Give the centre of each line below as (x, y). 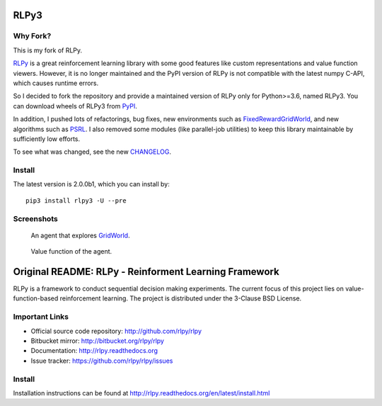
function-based (36, 298)
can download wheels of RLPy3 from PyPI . (75, 106)
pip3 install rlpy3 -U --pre (76, 201)
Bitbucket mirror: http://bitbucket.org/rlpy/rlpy (97, 341)
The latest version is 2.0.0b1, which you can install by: (91, 184)
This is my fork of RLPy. (48, 50)
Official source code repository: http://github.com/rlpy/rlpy (116, 331)
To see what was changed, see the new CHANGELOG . (92, 152)
